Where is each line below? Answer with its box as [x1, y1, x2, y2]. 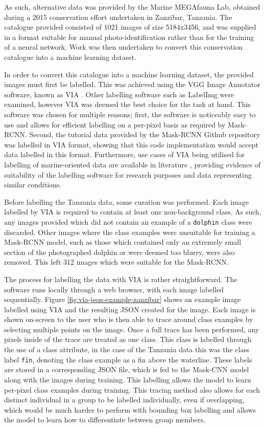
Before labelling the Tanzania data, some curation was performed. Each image [4, 196, 249, 207]
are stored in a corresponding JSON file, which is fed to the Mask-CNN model [4, 364, 249, 375]
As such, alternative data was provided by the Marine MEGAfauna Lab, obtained [4, 2, 260, 12]
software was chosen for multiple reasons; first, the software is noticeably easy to [4, 109, 256, 119]
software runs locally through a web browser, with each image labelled [4, 284, 224, 294]
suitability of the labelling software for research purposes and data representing [4, 169, 252, 180]
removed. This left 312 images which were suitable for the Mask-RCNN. [4, 256, 229, 267]
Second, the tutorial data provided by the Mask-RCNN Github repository [29, 129, 260, 140]
